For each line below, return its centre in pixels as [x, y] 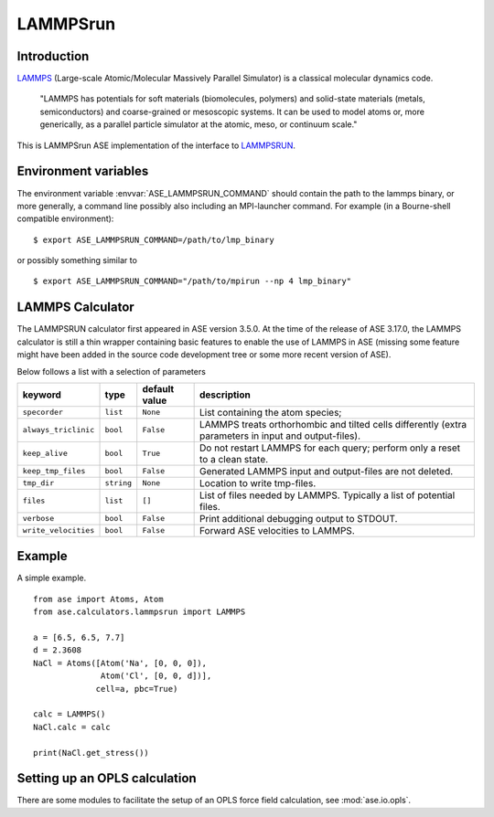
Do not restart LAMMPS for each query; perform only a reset [330, 448]
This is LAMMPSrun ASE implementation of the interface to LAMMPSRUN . [156, 145]
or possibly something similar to [77, 260]
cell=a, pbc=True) [137, 689]
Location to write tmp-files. [258, 483]
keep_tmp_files [54, 471]
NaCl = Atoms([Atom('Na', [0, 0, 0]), [120, 663]
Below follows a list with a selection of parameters [111, 371]
